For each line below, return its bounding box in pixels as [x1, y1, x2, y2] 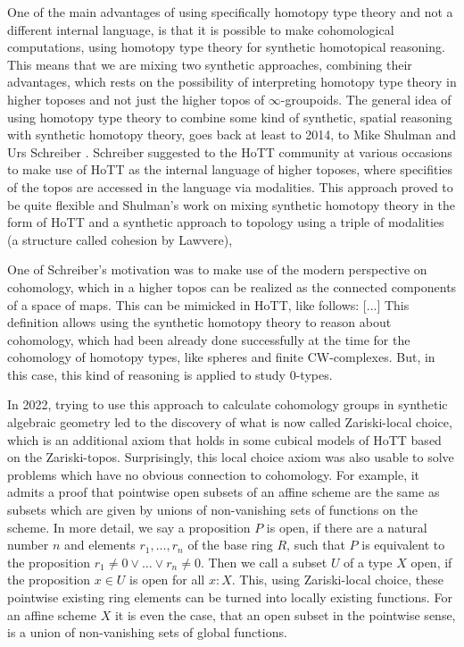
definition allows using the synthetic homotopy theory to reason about [7, 313, 392, 332]
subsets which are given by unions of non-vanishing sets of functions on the [7, 500, 418, 519]
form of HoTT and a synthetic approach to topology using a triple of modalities [7, 213, 444, 231]
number [7, 535, 49, 554]
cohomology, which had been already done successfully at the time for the [7, 330, 410, 349]
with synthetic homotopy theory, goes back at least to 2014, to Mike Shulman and [7, 125, 457, 144]
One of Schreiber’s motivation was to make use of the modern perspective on [7, 260, 427, 279]
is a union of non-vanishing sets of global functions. [7, 623, 287, 642]
